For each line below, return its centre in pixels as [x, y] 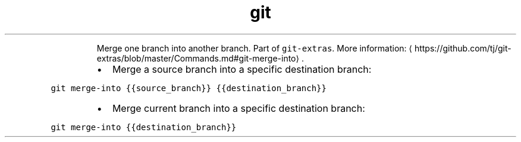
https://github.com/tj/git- [463, 48]
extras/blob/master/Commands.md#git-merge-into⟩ [198, 58]
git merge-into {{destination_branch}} [144, 127]
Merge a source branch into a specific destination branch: [242, 69]
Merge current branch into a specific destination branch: [238, 108]
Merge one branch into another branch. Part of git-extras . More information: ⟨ [254, 48]
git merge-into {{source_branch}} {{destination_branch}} [189, 88]
